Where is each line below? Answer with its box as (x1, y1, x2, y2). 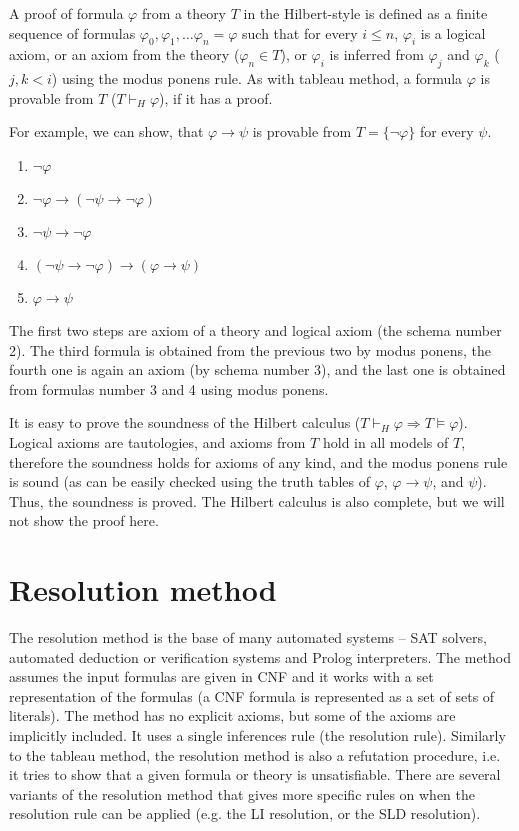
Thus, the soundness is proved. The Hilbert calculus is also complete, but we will (9, 490, 505, 511)
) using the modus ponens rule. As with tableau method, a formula (51, 68, 463, 89)
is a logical (420, 22, 486, 43)
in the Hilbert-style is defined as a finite (243, 3, 488, 23)
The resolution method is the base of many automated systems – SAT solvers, (9, 627, 487, 648)
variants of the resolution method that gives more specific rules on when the (9, 783, 476, 804)
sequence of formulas (9, 22, 136, 43)
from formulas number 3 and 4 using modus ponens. (9, 378, 329, 399)
